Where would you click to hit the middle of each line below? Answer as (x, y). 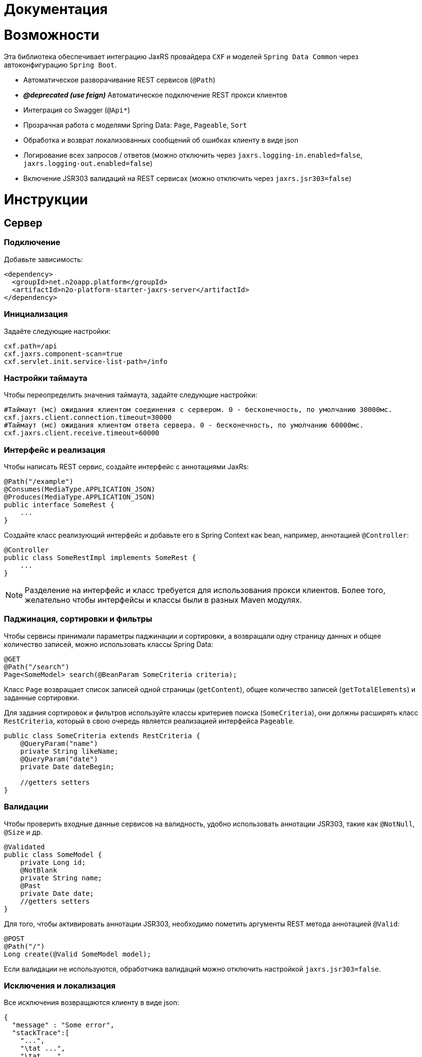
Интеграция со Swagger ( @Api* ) (77, 110)
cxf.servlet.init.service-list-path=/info (86, 361)
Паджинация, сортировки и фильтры (78, 619)
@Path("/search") (37, 667)
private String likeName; (69, 751)
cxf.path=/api (31, 346)
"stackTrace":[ (41, 1033)
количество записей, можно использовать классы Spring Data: (109, 644)
